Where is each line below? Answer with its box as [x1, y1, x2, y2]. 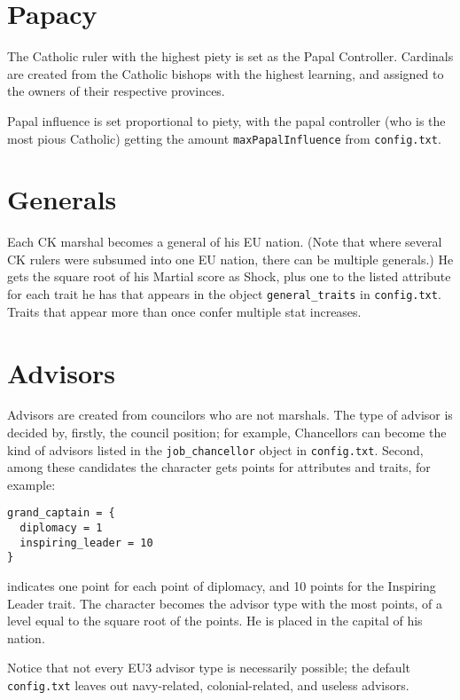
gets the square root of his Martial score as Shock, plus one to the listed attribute [7, 267, 451, 286]
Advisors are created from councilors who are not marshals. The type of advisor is [7, 405, 453, 424]
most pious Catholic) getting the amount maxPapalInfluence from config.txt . [7, 129, 441, 147]
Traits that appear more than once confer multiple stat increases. [7, 302, 362, 320]
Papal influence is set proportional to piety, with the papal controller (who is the [7, 111, 446, 130]
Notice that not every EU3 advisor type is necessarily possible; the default [7, 658, 410, 677]
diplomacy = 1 [19, 522, 103, 535]
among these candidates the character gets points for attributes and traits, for [7, 458, 431, 476]
